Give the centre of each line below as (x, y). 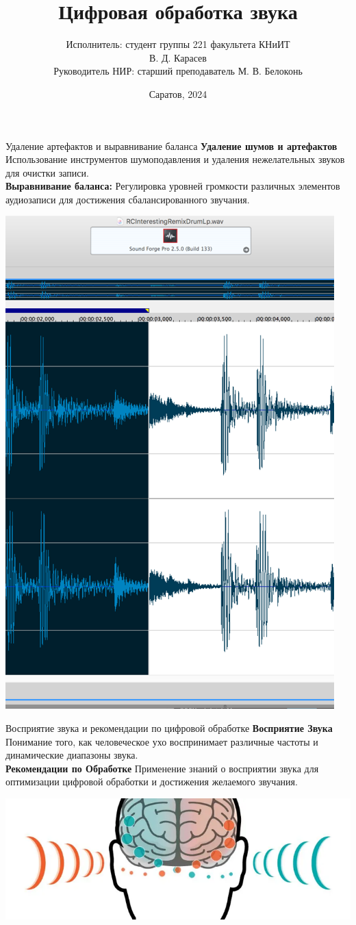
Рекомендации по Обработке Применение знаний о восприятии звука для (162, 768)
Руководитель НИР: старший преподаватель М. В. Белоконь (178, 71)
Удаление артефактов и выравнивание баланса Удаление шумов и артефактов (171, 145)
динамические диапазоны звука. (72, 755)
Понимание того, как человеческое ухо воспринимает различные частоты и (162, 741)
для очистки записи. (47, 172)
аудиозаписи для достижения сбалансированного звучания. (128, 199)
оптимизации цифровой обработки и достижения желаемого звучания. (152, 782)
